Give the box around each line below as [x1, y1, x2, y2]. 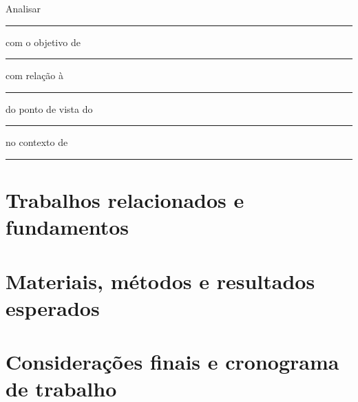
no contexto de [6, 135, 68, 149]
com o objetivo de [6, 34, 81, 49]
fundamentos [6, 213, 129, 241]
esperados [6, 293, 100, 321]
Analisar [6, 1, 41, 15]
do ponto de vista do [6, 101, 93, 116]
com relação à [6, 68, 64, 83]
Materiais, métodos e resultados [6, 266, 315, 295]
